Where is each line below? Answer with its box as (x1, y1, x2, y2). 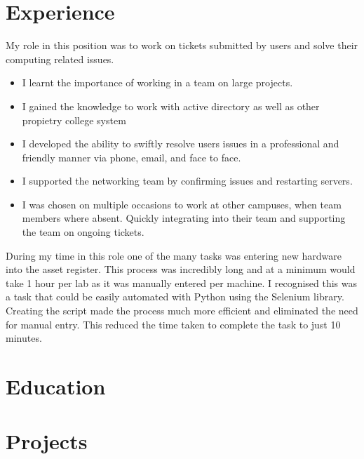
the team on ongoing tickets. (22, 225, 144, 239)
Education (6, 372, 106, 400)
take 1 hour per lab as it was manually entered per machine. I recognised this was (6, 275, 358, 290)
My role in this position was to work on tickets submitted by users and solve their (6, 38, 358, 53)
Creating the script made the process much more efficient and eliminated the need (6, 303, 358, 318)
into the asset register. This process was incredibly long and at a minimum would (6, 262, 356, 277)
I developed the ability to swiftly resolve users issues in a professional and (22, 136, 339, 151)
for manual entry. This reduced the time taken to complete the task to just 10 (6, 317, 341, 331)
